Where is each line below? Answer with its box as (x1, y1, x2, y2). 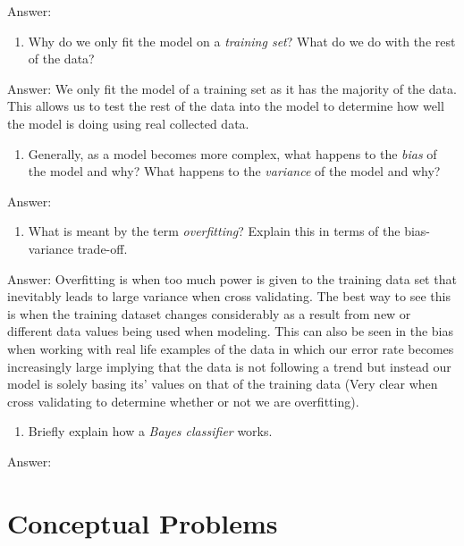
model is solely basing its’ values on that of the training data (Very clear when (7, 374, 438, 393)
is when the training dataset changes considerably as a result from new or (7, 304, 411, 323)
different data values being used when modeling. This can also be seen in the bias (7, 322, 454, 340)
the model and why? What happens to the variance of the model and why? (28, 162, 441, 181)
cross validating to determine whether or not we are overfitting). (7, 391, 359, 410)
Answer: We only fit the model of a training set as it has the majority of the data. (7, 79, 457, 97)
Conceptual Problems (7, 504, 278, 541)
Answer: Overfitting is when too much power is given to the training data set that (7, 269, 457, 288)
